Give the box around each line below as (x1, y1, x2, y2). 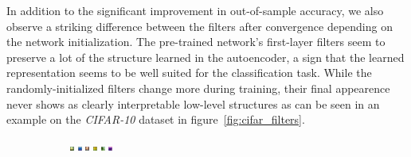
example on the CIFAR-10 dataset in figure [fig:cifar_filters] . (6, 111, 305, 128)
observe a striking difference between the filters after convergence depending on (6, 17, 393, 34)
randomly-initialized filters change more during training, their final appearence (6, 79, 390, 96)
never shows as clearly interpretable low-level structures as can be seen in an (6, 95, 380, 112)
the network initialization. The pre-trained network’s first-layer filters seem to (6, 33, 386, 50)
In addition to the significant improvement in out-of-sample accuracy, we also (6, 2, 384, 18)
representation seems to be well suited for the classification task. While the (6, 64, 372, 81)
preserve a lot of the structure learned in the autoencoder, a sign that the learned (6, 48, 405, 65)
